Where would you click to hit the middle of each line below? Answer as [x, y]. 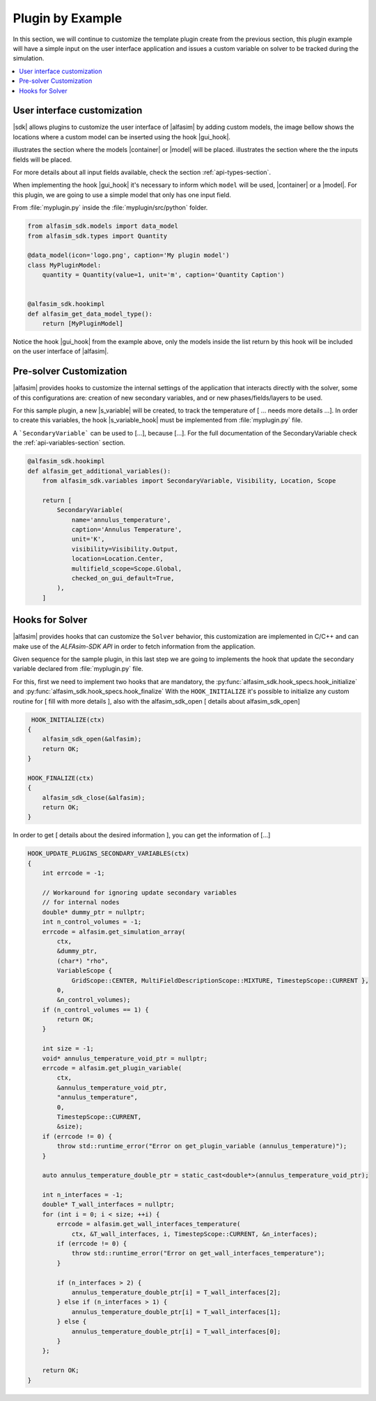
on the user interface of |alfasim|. [61, 351]
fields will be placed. [42, 160]
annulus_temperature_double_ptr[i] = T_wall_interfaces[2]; [176, 1292]
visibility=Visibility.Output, [125, 549]
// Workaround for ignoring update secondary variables [140, 892]
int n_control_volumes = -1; [92, 922]
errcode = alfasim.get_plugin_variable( [112, 1068]
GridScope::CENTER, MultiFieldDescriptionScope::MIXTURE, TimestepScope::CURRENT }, [220, 980]
